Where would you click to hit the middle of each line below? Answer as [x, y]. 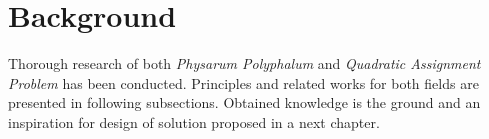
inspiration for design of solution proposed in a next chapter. [194, 121]
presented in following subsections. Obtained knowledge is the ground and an [244, 102]
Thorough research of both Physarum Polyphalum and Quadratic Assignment [244, 63]
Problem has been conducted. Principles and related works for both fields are [243, 82]
